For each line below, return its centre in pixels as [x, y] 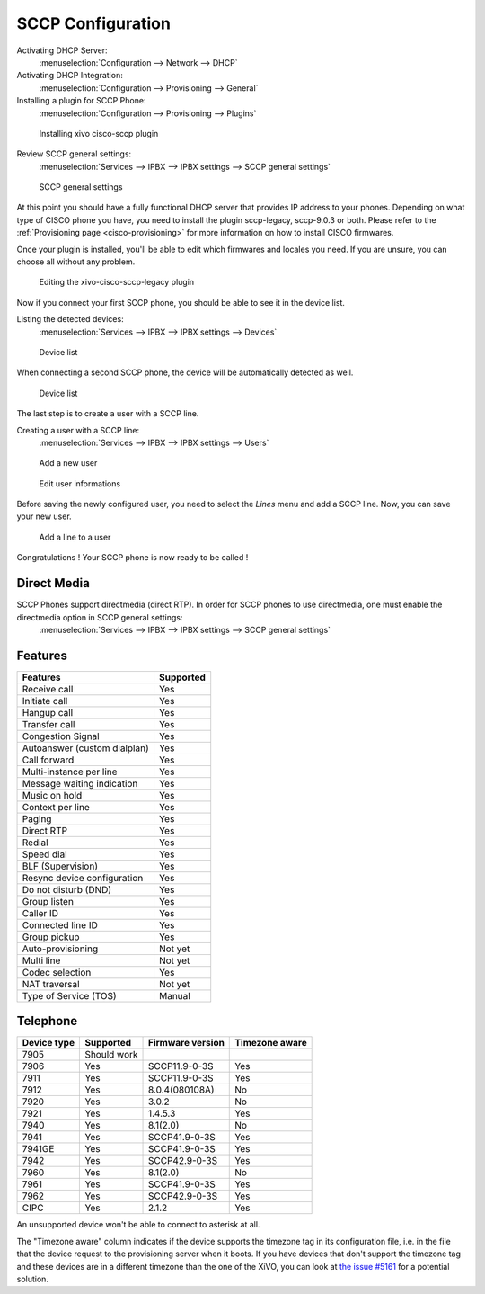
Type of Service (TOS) [69, 995]
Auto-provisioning [60, 949]
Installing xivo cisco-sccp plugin [99, 133]
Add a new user [68, 463]
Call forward [48, 760]
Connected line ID [60, 924]
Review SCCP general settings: [74, 154]
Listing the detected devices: [71, 319]
